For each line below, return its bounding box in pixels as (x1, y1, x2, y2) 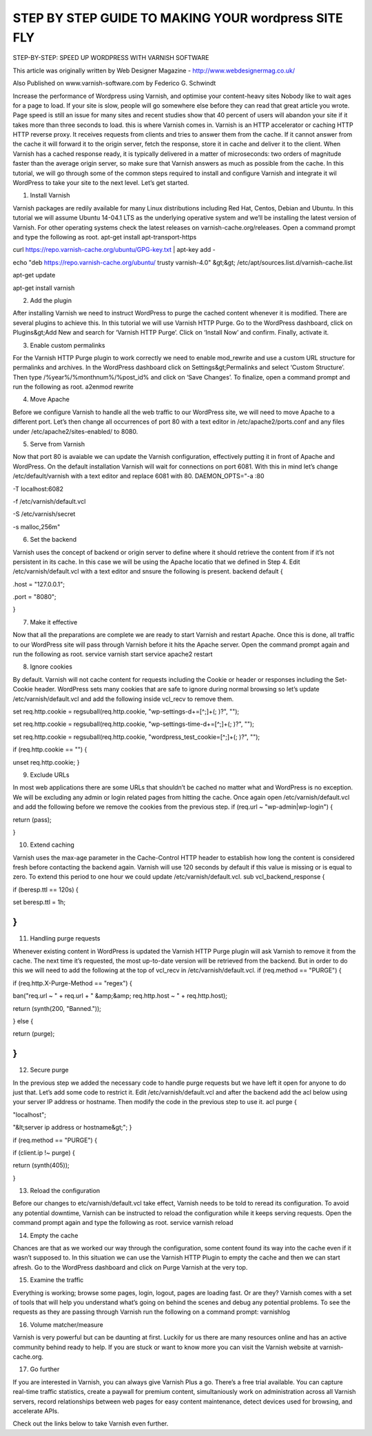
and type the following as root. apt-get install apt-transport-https (12, 233, 197, 241)
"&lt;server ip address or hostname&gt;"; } (12, 1123, 132, 1132)
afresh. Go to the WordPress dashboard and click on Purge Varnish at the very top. (12, 1263, 248, 1271)
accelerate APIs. (12, 1406, 60, 1415)
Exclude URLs (30, 770, 70, 779)
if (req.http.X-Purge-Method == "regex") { (12, 978, 132, 987)
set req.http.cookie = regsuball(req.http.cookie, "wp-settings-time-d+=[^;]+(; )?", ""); (12, 720, 255, 728)
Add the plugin (30, 296, 72, 304)
